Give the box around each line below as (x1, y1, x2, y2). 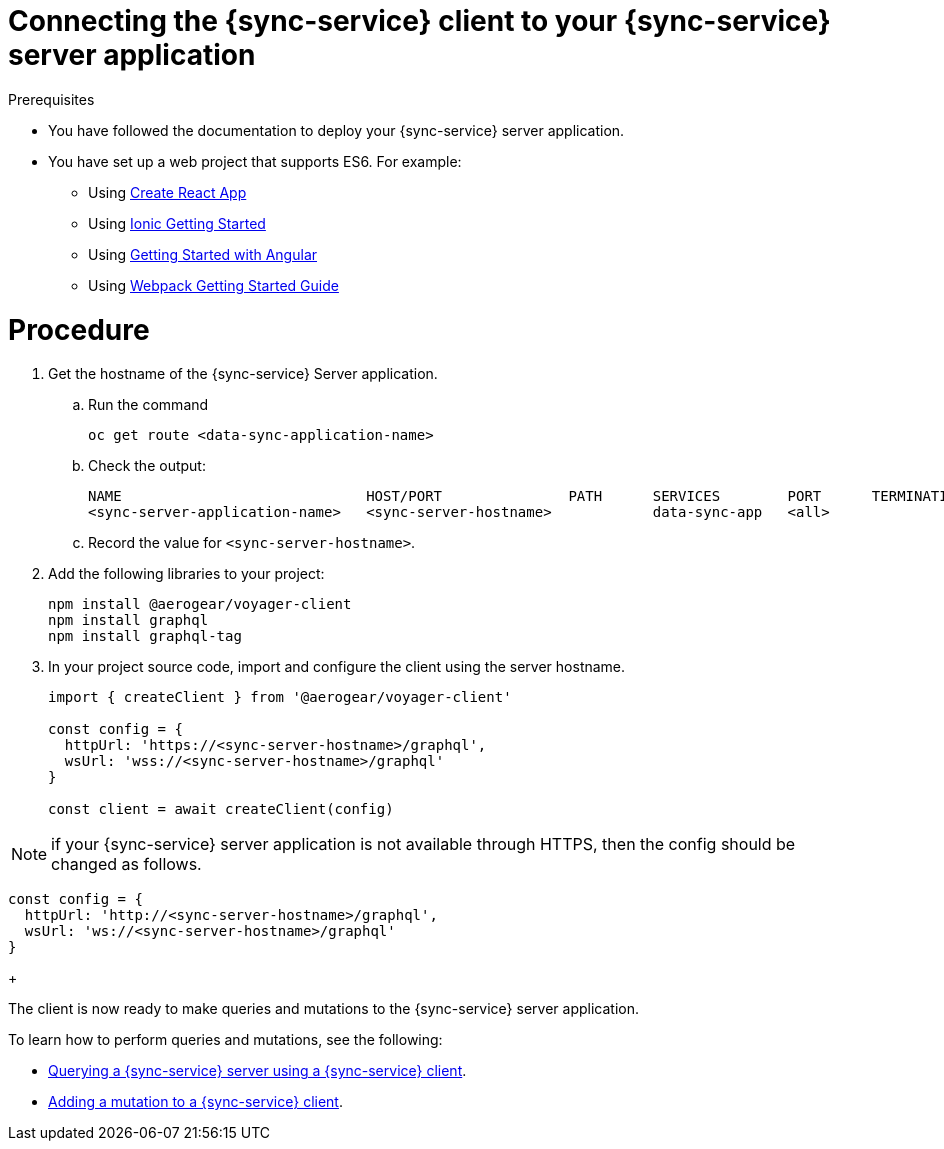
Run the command (88, 396, 209, 414)
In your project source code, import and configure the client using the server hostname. (48, 658, 626, 676)
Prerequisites (8, 90, 95, 108)
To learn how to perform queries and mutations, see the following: (8, 1031, 443, 1049)
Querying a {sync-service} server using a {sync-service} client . (48, 1062, 467, 1080)
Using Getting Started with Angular (88, 245, 318, 263)
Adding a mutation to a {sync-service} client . (48, 1093, 343, 1111)
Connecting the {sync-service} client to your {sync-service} (8, 4, 831, 38)
